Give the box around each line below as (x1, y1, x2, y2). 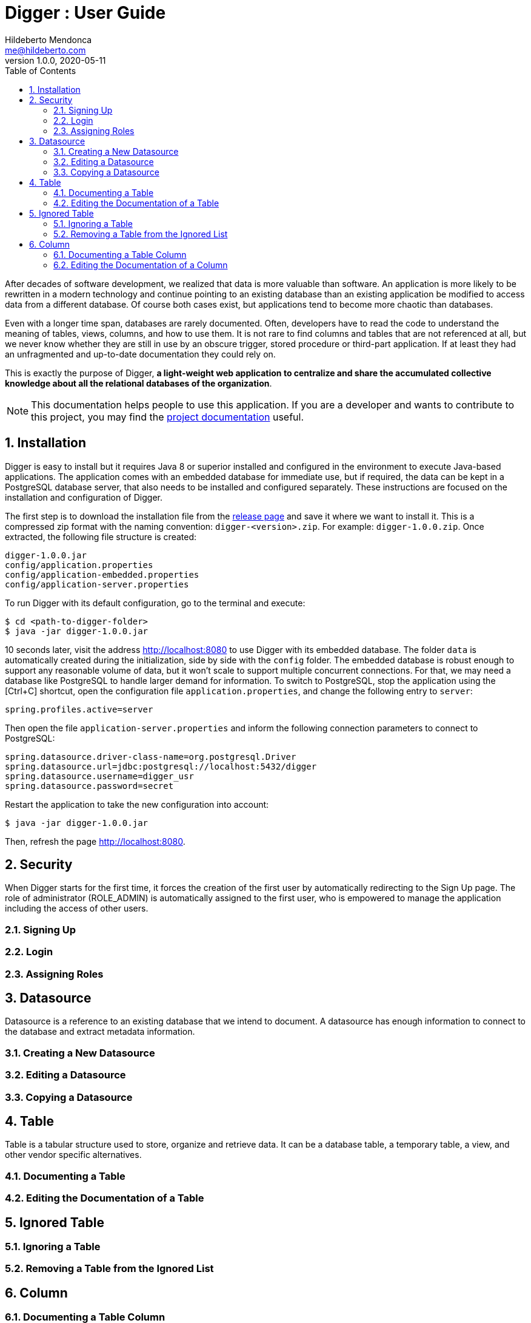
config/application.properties (5, 560, 153, 570)
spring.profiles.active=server (5, 704, 153, 714)
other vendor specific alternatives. (5, 1149, 142, 1160)
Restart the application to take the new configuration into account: (5, 799, 269, 810)
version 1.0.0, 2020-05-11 (5, 55, 106, 66)
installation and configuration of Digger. (5, 492, 162, 502)
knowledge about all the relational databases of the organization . (5, 377, 272, 388)
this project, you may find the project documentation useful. (31, 410, 304, 423)
